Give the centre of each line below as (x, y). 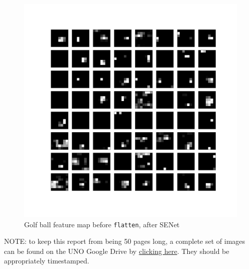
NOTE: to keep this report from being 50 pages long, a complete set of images (125, 241)
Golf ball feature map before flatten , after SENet (102, 224)
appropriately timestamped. (47, 261)
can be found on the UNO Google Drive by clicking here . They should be (117, 251)
